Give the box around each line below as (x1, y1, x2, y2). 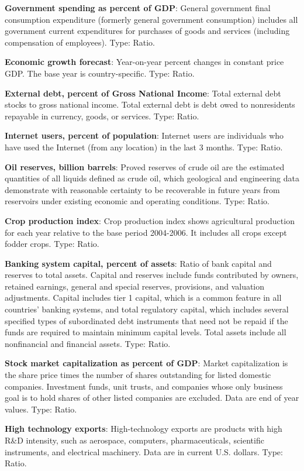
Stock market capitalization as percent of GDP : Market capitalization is (5, 357, 288, 369)
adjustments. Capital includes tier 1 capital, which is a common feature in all (5, 291, 282, 304)
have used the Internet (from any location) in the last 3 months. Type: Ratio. (5, 140, 283, 153)
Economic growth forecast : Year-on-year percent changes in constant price (5, 56, 284, 68)
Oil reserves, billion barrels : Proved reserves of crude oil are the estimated (5, 160, 285, 173)
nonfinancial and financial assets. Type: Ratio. (5, 337, 171, 349)
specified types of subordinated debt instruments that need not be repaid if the (5, 314, 288, 326)
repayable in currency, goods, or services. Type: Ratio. (5, 109, 199, 122)
